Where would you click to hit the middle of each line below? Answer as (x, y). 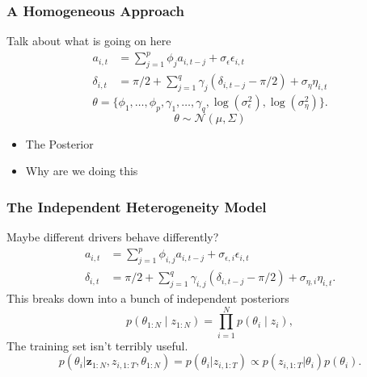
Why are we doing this (82, 171)
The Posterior (59, 143)
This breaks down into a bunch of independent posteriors (148, 297)
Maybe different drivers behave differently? (113, 237)
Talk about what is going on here (89, 41)
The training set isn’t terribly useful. (97, 345)
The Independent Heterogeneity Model (137, 206)
